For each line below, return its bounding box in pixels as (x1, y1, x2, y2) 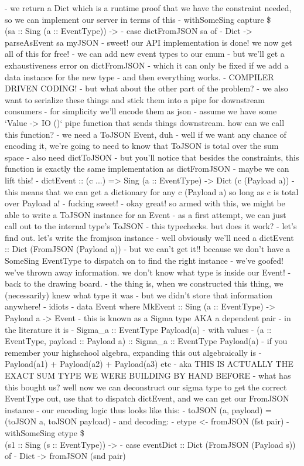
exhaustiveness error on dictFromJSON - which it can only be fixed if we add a (5, 59, 289, 71)
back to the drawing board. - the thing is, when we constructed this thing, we (5, 277, 283, 290)
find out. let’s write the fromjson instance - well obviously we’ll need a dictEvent (5, 231, 294, 243)
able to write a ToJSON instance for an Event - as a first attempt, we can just (5, 208, 286, 220)
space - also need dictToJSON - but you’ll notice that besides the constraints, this (5, 151, 299, 163)
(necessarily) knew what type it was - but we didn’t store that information (5, 288, 272, 301)
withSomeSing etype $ (5, 426, 84, 438)
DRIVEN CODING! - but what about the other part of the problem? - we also (5, 82, 288, 94)
